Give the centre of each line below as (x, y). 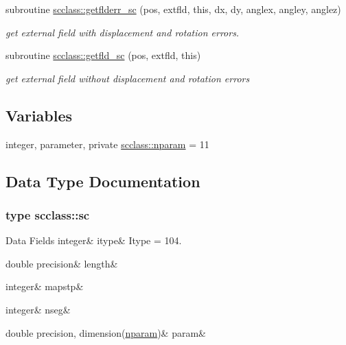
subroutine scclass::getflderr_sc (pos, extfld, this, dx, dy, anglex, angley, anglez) (173, 9)
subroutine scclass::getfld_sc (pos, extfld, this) (103, 55)
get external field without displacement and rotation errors (128, 78)
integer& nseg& (38, 309)
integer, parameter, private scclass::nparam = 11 (107, 144)
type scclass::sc (48, 214)
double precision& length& (62, 263)
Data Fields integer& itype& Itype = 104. (94, 240)
